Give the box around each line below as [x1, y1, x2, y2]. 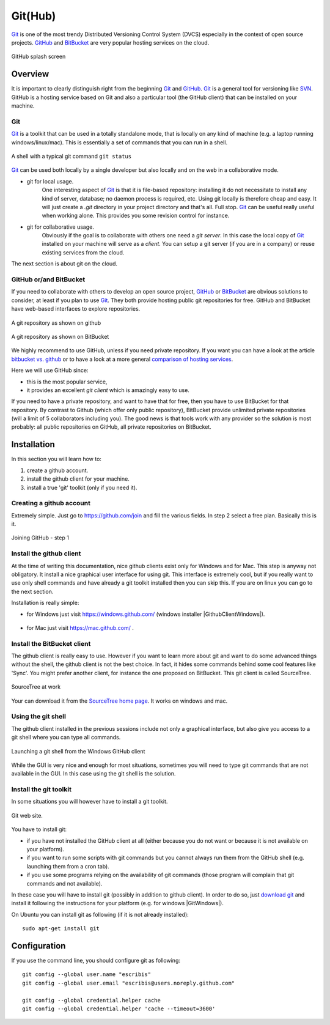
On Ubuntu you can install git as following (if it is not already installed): [11, 911, 189, 918]
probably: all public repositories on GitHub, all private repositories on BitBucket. [11, 423, 212, 431]
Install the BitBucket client [11, 639, 91, 648]
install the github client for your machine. [26, 475, 130, 483]
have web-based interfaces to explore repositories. [11, 305, 141, 313]
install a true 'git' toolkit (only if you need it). [26, 484, 137, 491]
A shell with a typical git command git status [11, 152, 131, 160]
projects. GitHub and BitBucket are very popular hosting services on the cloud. [11, 39, 210, 46]
